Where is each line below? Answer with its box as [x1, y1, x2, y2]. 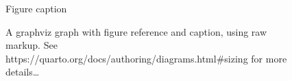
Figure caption [5, 1, 67, 15]
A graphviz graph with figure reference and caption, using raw [5, 24, 267, 38]
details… [5, 65, 40, 79]
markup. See [5, 38, 58, 52]
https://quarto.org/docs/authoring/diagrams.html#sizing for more [5, 51, 287, 65]
